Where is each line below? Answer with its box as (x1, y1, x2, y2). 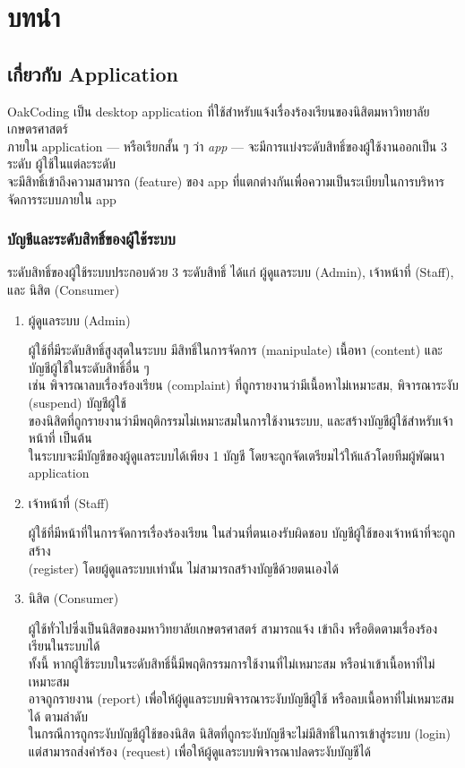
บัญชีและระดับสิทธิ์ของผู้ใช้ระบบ (7, 228, 176, 250)
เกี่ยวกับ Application (7, 59, 179, 87)
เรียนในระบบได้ (28, 636, 100, 655)
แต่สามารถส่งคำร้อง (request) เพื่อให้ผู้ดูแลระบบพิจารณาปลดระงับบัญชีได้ (28, 742, 372, 761)
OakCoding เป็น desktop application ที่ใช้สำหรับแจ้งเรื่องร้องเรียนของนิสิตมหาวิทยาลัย (7, 101, 430, 120)
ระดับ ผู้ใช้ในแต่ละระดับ (7, 154, 116, 173)
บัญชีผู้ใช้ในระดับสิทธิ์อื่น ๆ (28, 358, 150, 376)
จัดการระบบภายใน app (7, 189, 116, 208)
